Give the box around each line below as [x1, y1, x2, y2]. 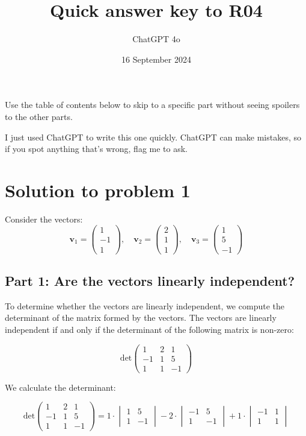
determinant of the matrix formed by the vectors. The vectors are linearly [5, 311, 277, 324]
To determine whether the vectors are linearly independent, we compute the [5, 299, 284, 312]
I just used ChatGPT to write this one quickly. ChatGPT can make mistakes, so [5, 130, 301, 143]
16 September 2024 [121, 52, 191, 65]
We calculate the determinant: [5, 381, 116, 393]
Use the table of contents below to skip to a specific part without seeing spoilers [5, 98, 300, 111]
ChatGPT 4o [132, 33, 180, 45]
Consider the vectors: [5, 212, 83, 225]
